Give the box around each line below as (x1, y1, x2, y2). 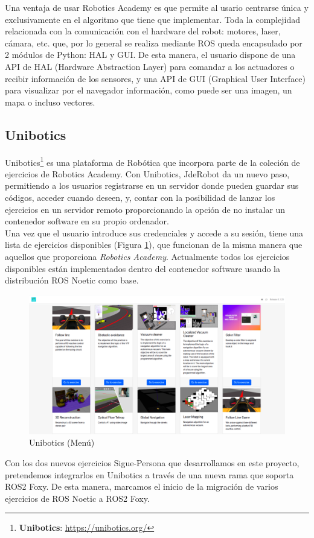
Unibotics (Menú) (29, 436, 95, 449)
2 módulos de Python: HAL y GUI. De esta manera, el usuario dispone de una (5, 48, 296, 61)
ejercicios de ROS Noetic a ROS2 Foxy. (5, 492, 150, 504)
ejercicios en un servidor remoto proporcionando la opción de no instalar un (5, 203, 286, 215)
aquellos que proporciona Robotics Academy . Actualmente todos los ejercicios (5, 250, 290, 262)
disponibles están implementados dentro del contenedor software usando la (5, 262, 280, 274)
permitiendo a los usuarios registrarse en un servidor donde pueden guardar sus (5, 179, 299, 192)
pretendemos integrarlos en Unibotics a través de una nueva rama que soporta (5, 468, 294, 481)
